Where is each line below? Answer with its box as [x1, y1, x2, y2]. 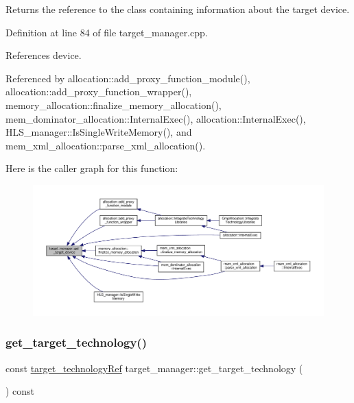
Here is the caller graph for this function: [5, 161, 178, 175]
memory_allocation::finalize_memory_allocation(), [5, 97, 222, 112]
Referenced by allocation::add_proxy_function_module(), [5, 71, 250, 85]
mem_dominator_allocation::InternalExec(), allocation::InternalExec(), [5, 111, 306, 125]
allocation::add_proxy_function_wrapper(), [5, 84, 192, 99]
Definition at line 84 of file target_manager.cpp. [5, 25, 208, 39]
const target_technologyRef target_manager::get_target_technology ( [5, 361, 303, 375]
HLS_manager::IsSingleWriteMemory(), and [5, 125, 192, 139]
